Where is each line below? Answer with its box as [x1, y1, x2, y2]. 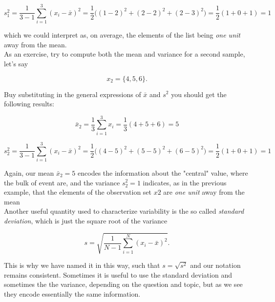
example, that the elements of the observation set [4, 187, 152, 197]
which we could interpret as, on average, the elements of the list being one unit [4, 30, 240, 40]
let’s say [4, 58, 28, 68]
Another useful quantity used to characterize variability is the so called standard [4, 206, 244, 216]
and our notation [190, 260, 241, 270]
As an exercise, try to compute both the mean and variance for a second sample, [4, 49, 245, 59]
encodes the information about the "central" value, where [78, 167, 248, 178]
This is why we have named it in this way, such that [4, 260, 160, 270]
